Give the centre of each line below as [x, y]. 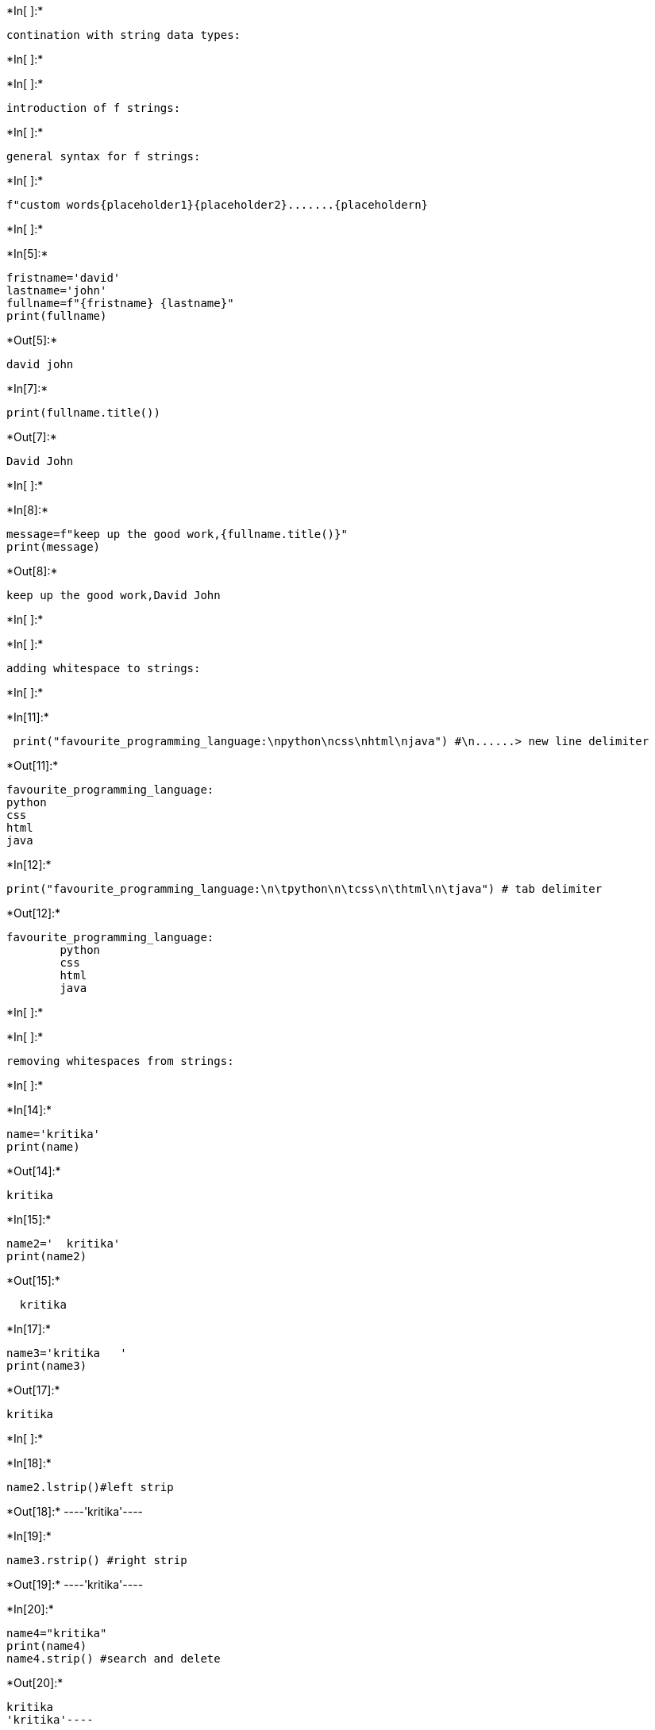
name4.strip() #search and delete [114, 1659]
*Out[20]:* [35, 1683]
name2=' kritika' [64, 1244]
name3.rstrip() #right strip [97, 1560]
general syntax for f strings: [104, 156]
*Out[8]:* [32, 571]
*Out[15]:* [33, 1280]
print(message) [54, 547]
